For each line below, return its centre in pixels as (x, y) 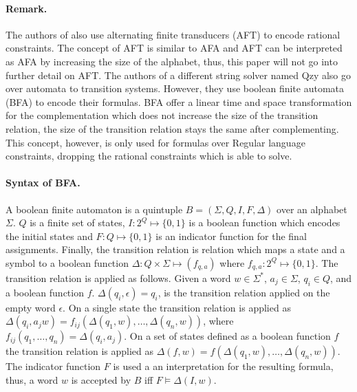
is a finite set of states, (77, 222)
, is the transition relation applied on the (244, 292)
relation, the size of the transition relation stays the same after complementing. (172, 128)
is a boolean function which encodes (264, 222)
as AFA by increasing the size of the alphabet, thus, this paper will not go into (172, 61)
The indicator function (53, 366)
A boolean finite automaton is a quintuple (94, 209)
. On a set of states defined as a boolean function (227, 336)
